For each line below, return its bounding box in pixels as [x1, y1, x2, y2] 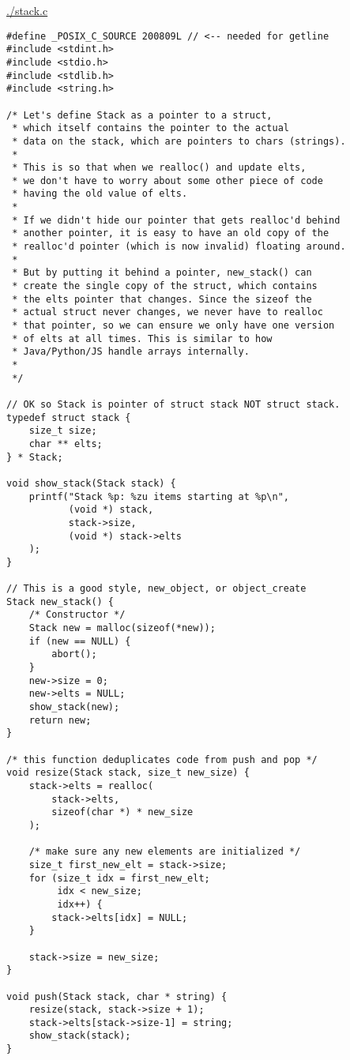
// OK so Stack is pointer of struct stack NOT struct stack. [6, 398, 341, 410]
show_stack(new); [28, 701, 120, 713]
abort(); [51, 648, 97, 660]
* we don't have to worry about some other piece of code [12, 175, 323, 186]
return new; [28, 714, 92, 726]
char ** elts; [28, 438, 103, 449]
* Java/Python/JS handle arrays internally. [12, 346, 250, 358]
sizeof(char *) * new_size [51, 806, 194, 818]
